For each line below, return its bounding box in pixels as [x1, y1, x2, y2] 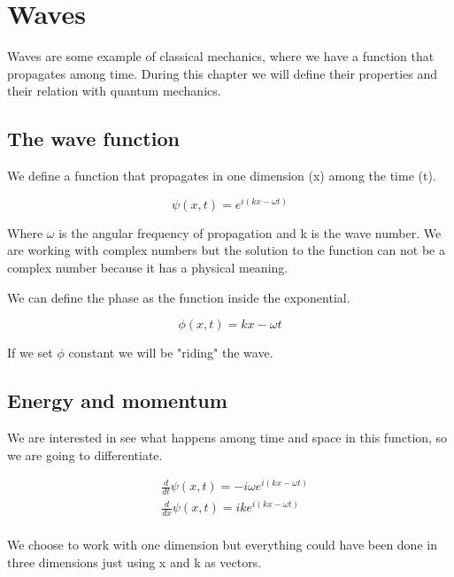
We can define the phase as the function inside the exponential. [7, 288, 350, 306]
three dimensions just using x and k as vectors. [7, 552, 262, 571]
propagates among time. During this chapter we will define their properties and [7, 64, 438, 82]
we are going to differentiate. [7, 445, 163, 464]
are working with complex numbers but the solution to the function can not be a [7, 241, 445, 259]
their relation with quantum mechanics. [7, 81, 221, 100]
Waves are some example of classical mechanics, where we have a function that [7, 47, 435, 65]
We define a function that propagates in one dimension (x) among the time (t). [7, 166, 436, 185]
